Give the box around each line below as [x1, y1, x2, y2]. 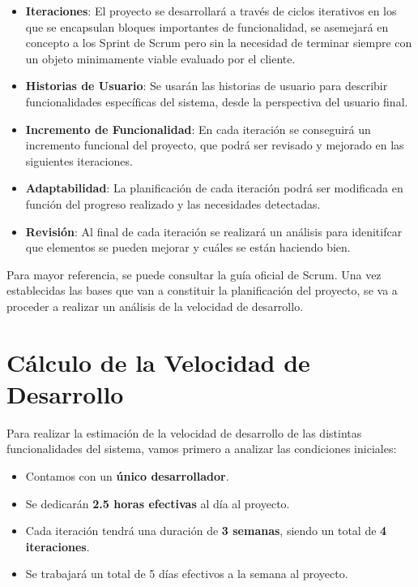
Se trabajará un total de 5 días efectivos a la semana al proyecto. [25, 565, 348, 582]
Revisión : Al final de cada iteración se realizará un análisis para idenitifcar [25, 222, 403, 240]
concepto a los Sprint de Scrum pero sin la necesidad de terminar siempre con [25, 34, 412, 51]
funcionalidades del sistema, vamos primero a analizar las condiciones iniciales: [6, 440, 397, 457]
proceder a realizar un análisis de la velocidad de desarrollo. [6, 297, 304, 314]
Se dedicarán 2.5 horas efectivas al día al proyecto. [25, 494, 290, 511]
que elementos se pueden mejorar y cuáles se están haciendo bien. [25, 239, 351, 256]
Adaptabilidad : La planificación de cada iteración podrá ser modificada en [25, 179, 403, 196]
